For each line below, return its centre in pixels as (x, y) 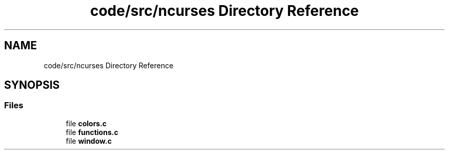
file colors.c (86, 123)
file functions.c (92, 132)
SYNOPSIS (32, 85)
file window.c (89, 141)
